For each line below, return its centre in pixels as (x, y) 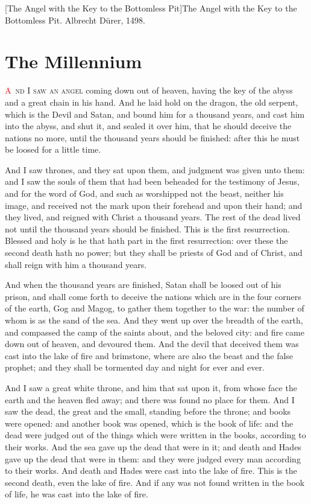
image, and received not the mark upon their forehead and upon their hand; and (154, 205)
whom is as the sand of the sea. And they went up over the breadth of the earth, (154, 320)
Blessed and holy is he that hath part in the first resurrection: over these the (146, 241)
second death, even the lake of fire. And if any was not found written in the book (155, 482)
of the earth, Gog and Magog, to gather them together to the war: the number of (155, 308)
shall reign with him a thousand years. (76, 264)
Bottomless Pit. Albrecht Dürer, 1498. (75, 20)
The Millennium (74, 61)
